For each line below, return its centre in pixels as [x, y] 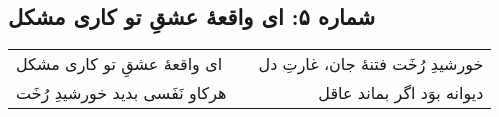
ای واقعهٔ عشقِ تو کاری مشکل [119, 64]
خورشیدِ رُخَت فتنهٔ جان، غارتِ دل [371, 64]
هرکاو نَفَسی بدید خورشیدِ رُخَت [121, 93]
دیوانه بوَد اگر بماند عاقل [401, 93]
